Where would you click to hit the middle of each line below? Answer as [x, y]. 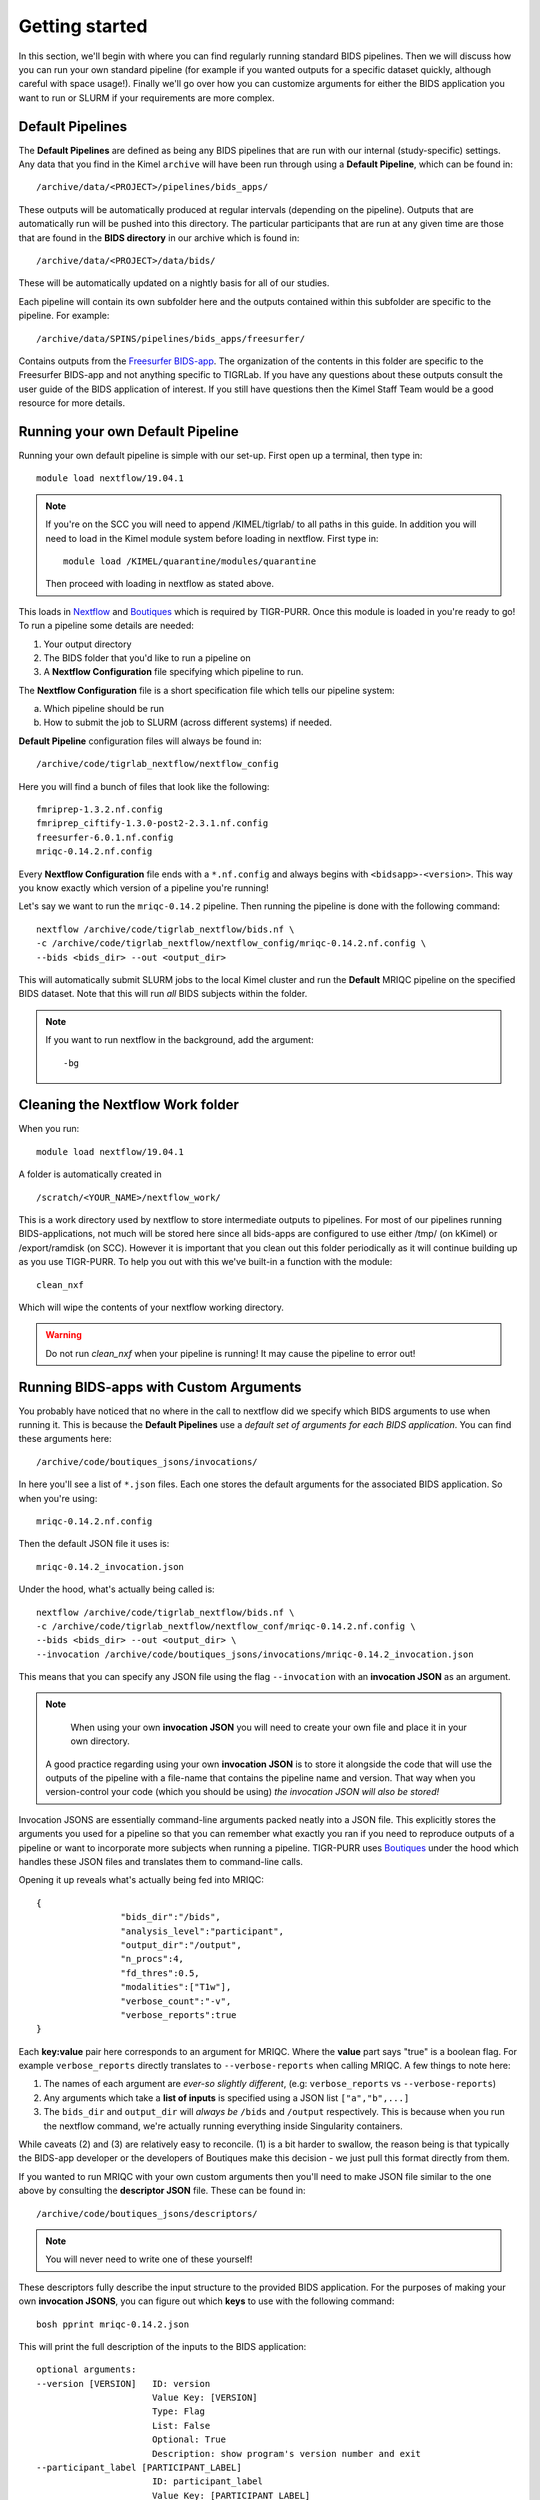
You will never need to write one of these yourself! [149, 2259]
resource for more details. [72, 403]
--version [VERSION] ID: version [123, 2383]
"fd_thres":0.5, [160, 1973]
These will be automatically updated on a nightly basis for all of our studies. [174, 283]
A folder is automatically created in [90, 1174]
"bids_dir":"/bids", [171, 1917]
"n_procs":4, [152, 1959]
